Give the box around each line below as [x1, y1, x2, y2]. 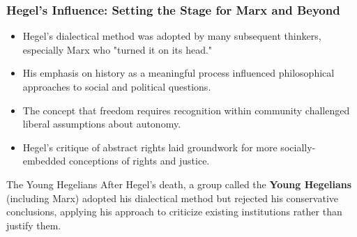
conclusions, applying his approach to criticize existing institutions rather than [6, 204, 342, 219]
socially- [280, 139, 316, 154]
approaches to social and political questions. [22, 79, 211, 93]
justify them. [6, 217, 61, 232]
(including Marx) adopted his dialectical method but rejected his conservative [6, 190, 338, 205]
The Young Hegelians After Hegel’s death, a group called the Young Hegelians [6, 176, 352, 191]
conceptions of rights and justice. [68, 153, 210, 168]
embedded [22, 153, 66, 168]
